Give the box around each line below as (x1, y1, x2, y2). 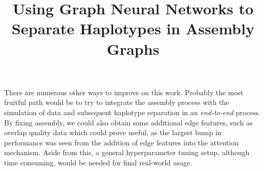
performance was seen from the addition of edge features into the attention (4, 137, 239, 147)
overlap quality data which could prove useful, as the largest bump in (4, 127, 222, 138)
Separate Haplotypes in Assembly (11, 18, 255, 39)
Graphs (106, 38, 160, 59)
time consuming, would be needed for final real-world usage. (4, 157, 192, 167)
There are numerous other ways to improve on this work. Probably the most (4, 87, 244, 97)
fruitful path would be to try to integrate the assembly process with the (4, 97, 229, 108)
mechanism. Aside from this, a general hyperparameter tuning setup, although (4, 147, 250, 158)
